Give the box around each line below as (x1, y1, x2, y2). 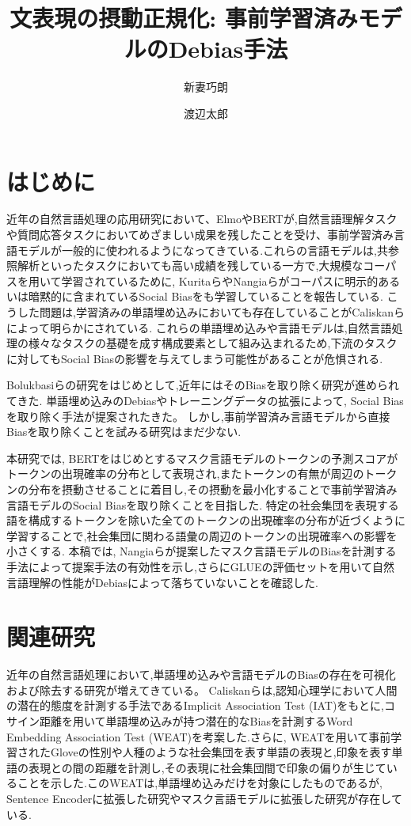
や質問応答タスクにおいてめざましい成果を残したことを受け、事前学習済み (6, 226, 394, 243)
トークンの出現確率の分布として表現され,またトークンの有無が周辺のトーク (6, 465, 398, 482)
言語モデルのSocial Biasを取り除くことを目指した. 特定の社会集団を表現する (6, 496, 399, 513)
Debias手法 (168, 32, 288, 65)
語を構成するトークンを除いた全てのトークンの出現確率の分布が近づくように (6, 512, 405, 529)
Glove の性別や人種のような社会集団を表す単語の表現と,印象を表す (50, 744, 392, 760)
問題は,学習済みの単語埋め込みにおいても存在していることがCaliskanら (39, 304, 405, 320)
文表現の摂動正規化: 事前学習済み (10, 2, 358, 34)
